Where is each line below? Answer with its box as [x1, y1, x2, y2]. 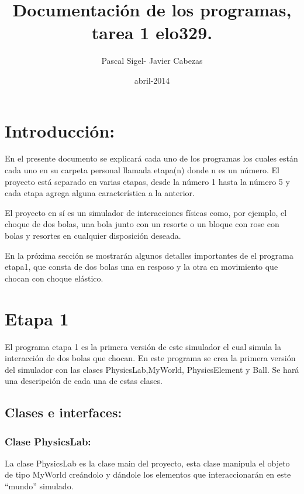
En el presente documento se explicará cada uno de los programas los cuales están [5, 152, 298, 164]
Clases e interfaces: [5, 403, 122, 421]
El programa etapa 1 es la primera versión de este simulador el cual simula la [5, 340, 281, 352]
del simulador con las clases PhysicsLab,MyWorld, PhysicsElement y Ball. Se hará [5, 363, 299, 375]
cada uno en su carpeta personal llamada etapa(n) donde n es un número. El [5, 164, 279, 176]
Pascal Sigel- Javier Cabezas [101, 54, 203, 67]
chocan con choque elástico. [5, 272, 103, 284]
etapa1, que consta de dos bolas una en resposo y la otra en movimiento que [5, 260, 278, 273]
